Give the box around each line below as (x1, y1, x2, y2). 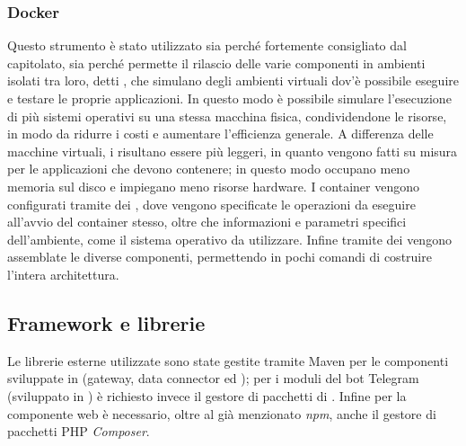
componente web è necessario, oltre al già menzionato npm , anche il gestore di (7, 404, 436, 423)
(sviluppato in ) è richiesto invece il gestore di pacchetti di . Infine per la (7, 386, 407, 405)
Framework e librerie (7, 308, 206, 336)
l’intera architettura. (7, 264, 119, 283)
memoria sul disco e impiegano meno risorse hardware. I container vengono (7, 176, 420, 195)
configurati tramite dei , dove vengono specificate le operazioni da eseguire (7, 194, 416, 213)
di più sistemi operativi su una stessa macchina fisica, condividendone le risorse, (7, 106, 447, 125)
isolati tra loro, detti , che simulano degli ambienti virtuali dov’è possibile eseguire (7, 71, 459, 90)
